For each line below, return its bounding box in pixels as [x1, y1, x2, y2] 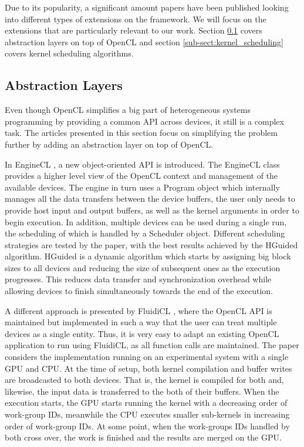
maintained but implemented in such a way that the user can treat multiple [5, 316, 277, 328]
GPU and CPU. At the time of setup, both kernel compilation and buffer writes [5, 362, 292, 374]
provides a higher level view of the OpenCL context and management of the [5, 169, 278, 182]
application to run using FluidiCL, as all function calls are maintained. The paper [5, 339, 299, 351]
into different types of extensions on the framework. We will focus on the [5, 12, 266, 25]
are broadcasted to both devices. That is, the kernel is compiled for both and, [5, 373, 284, 386]
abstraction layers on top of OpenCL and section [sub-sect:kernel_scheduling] [5, 35, 283, 48]
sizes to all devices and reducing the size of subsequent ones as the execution [5, 261, 281, 273]
